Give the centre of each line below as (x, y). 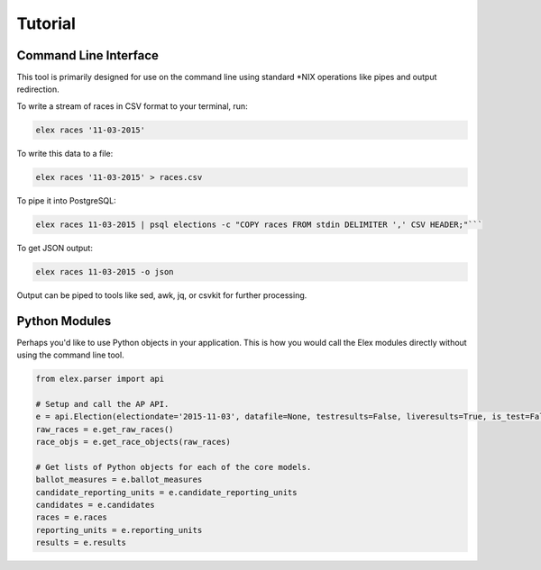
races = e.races (72, 517)
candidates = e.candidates (95, 505)
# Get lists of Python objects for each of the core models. (174, 467)
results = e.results (81, 543)
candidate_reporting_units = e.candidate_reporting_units (166, 492)
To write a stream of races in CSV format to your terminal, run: (132, 106)
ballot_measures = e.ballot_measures (119, 480)
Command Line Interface (88, 55)
